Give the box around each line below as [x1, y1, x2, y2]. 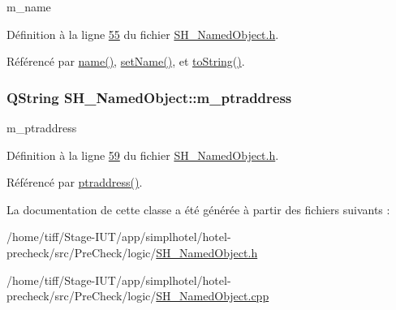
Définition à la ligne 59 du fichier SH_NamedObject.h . [6, 146, 279, 163]
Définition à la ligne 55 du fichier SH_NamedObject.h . [6, 25, 279, 42]
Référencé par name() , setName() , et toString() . [6, 53, 245, 70]
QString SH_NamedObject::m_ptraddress [6, 87, 292, 107]
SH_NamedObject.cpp [156, 287, 269, 304]
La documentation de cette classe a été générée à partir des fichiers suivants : [6, 200, 390, 217]
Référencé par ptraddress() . [6, 174, 143, 191]
